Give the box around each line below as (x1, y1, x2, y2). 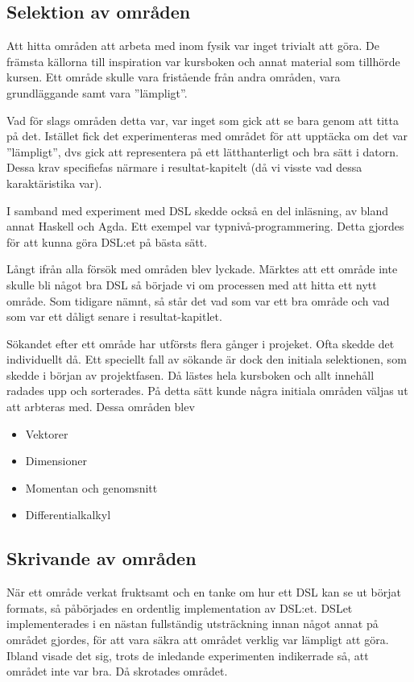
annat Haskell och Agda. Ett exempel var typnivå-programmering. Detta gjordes (6, 218, 404, 235)
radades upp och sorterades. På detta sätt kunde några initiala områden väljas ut (6, 382, 408, 399)
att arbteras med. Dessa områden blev (6, 398, 195, 415)
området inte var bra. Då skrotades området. (6, 663, 228, 680)
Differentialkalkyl (25, 506, 111, 523)
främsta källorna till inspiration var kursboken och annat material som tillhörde (6, 52, 400, 69)
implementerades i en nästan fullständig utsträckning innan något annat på (6, 615, 379, 632)
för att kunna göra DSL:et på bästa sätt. (6, 233, 208, 250)
